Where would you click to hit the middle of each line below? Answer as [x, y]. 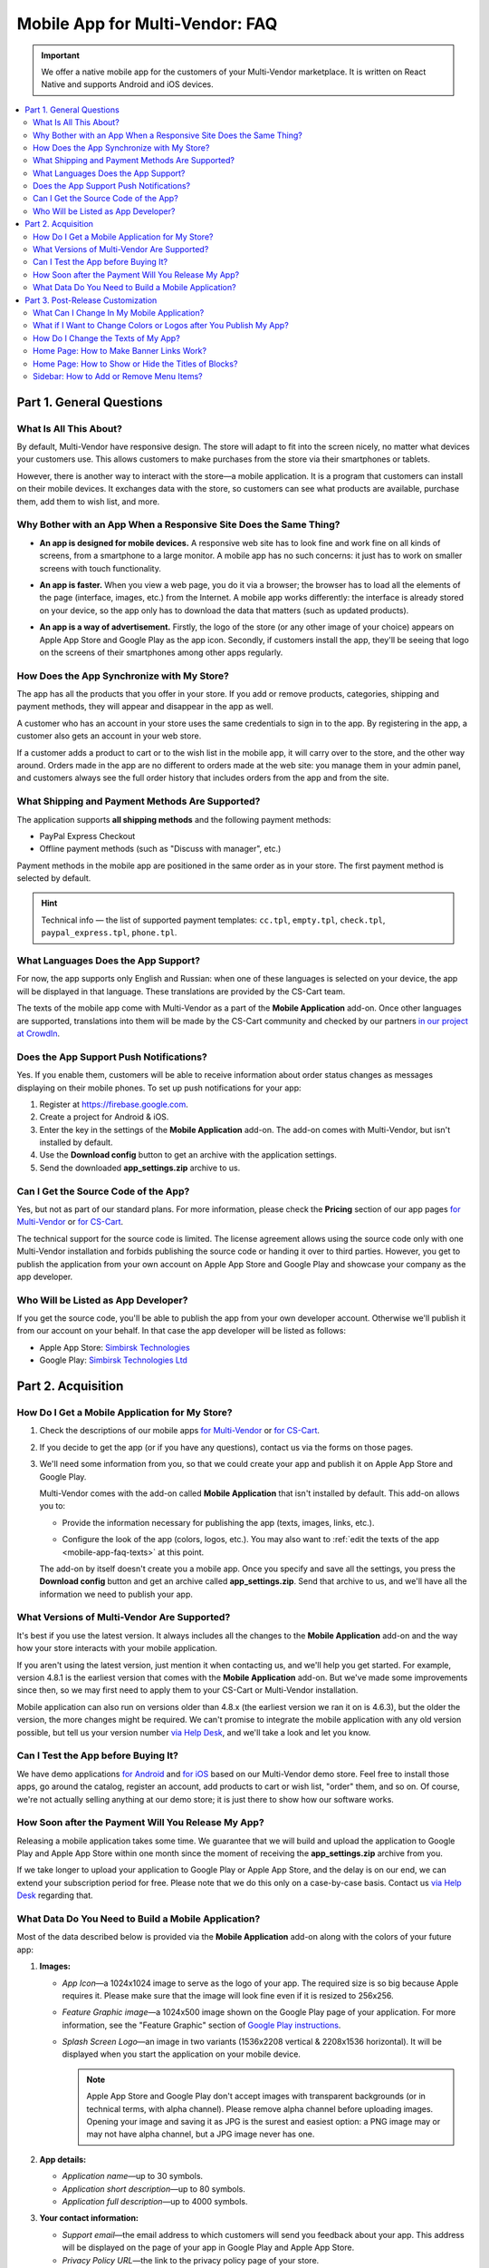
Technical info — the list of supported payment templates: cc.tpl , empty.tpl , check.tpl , [213, 920]
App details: [63, 2159]
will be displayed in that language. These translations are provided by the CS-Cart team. [181, 991]
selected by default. [54, 878]
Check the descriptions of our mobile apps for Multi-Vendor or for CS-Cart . [180, 1431]
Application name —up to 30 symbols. [133, 2176]
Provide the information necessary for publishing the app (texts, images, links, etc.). [218, 1522]
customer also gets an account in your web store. [109, 736]
